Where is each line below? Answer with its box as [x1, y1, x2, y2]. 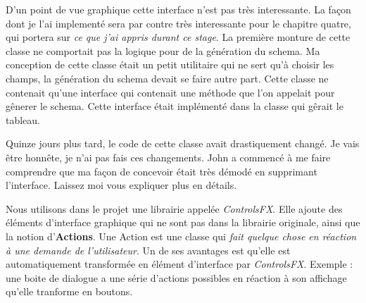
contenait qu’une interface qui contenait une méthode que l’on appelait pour [6, 85, 335, 99]
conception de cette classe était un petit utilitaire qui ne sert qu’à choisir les [6, 57, 334, 72]
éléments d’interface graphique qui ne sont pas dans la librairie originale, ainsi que [6, 215, 360, 230]
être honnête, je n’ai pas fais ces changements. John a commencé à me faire [6, 149, 331, 164]
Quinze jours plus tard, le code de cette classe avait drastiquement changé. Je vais [6, 136, 360, 151]
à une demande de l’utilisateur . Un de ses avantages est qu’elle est [6, 242, 291, 257]
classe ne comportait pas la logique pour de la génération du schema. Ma [6, 43, 320, 58]
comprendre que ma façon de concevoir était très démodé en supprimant [6, 163, 317, 178]
